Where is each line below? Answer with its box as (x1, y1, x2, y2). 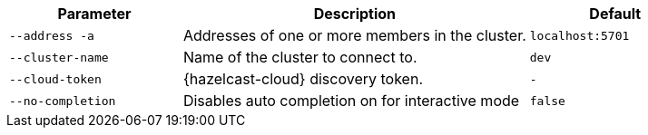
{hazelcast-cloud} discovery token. (182, 70, 423, 88)
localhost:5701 (529, 28, 630, 43)
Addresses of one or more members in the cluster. (182, 26, 526, 44)
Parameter (57, 5, 132, 23)
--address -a (9, 28, 94, 43)
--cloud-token (9, 72, 102, 86)
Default (589, 5, 642, 23)
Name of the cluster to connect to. (182, 48, 417, 66)
